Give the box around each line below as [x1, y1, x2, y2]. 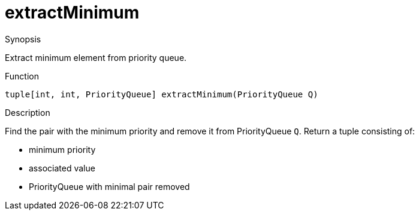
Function [5, 70, 39, 81]
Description [5, 107, 50, 118]
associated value [29, 162, 95, 173]
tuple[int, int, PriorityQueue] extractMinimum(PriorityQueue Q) [5, 89, 318, 99]
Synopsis [5, 33, 41, 44]
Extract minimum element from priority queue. [5, 52, 187, 63]
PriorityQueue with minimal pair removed [29, 181, 190, 192]
